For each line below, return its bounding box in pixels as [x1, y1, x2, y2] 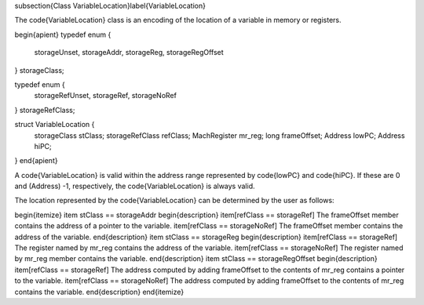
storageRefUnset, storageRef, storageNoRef [34, 91, 177, 100]
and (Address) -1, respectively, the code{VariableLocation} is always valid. [14, 181, 255, 191]
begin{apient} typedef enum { [14, 30, 111, 39]
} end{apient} [14, 156, 58, 165]
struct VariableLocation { [14, 120, 95, 129]
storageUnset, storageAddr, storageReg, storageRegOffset [34, 48, 224, 57]
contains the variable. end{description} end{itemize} [14, 287, 185, 296]
